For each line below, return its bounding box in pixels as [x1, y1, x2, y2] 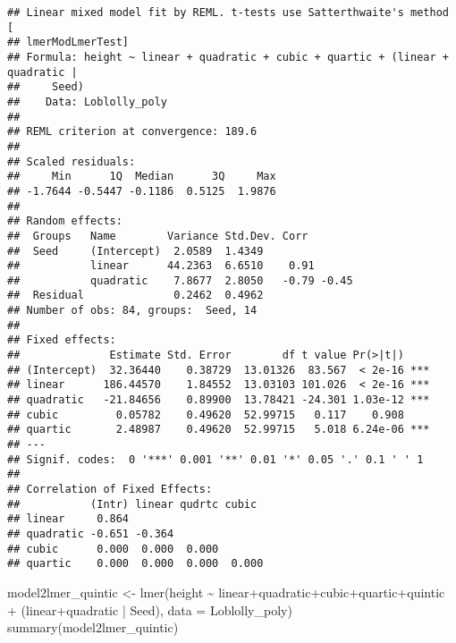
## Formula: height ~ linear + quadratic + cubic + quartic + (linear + [7, 50, 449, 63]
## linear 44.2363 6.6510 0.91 [7, 259, 315, 273]
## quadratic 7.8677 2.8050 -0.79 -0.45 [7, 274, 353, 287]
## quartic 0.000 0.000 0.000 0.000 [7, 557, 264, 571]
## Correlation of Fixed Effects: [7, 483, 213, 495]
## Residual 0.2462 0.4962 [7, 289, 264, 302]
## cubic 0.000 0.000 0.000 [7, 542, 219, 555]
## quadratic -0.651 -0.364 [7, 527, 174, 540]
